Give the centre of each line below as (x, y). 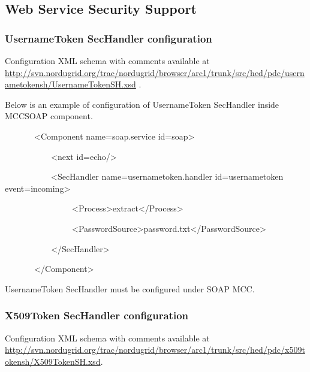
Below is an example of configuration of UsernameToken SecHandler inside (142, 104)
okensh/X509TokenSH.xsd (53, 361)
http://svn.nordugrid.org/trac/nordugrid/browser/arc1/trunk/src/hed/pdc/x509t (155, 350)
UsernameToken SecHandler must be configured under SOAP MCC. (130, 288)
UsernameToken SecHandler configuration (109, 38)
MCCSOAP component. (49, 116)
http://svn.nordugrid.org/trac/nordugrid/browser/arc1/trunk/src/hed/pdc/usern (155, 72)
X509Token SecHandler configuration (97, 315)
